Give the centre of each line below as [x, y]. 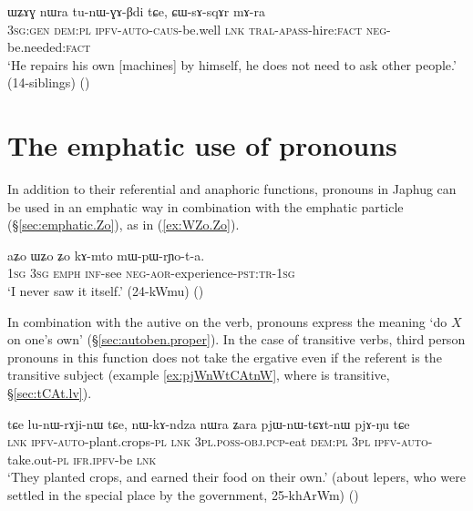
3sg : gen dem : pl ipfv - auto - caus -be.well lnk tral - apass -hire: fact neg [197, 29]
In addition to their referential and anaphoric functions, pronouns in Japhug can [232, 189]
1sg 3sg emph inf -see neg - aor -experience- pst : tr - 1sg [151, 273]
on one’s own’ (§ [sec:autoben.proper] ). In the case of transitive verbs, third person [236, 339]
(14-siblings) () [49, 82]
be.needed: [37, 47]
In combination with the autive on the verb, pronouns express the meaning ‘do [227, 321]
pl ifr [73, 459]
